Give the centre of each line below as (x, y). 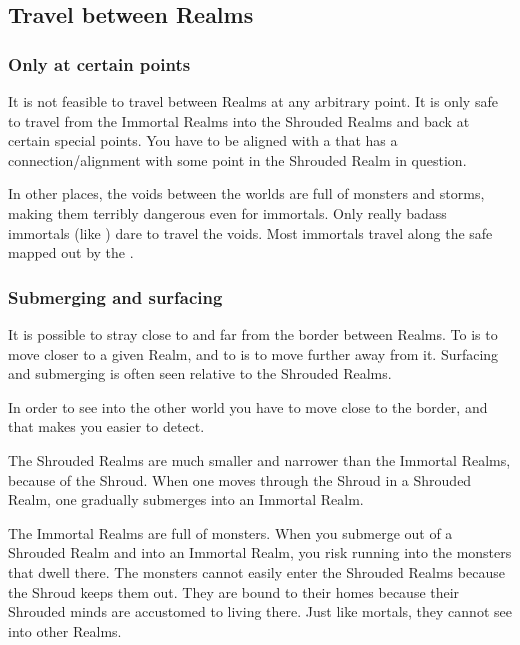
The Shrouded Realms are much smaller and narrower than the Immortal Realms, (259, 459)
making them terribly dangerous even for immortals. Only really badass (227, 212)
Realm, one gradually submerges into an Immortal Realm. (186, 499)
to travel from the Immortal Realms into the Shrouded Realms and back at (239, 120)
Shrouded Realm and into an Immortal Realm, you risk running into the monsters (260, 552)
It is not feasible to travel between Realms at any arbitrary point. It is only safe (253, 101)
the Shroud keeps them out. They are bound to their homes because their (234, 591)
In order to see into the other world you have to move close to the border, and (248, 406)
